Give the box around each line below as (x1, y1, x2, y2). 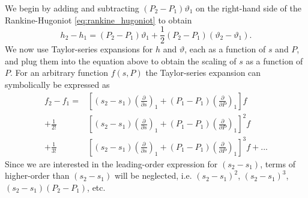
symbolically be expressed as (5, 78, 110, 91)
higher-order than (5, 169, 70, 182)
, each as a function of (184, 43, 266, 55)
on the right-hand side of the (196, 2, 301, 14)
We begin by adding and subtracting (5, 2, 139, 14)
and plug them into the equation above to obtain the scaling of (5, 54, 237, 67)
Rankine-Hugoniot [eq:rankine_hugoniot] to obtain (5, 13, 192, 26)
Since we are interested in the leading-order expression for (5, 157, 218, 170)
